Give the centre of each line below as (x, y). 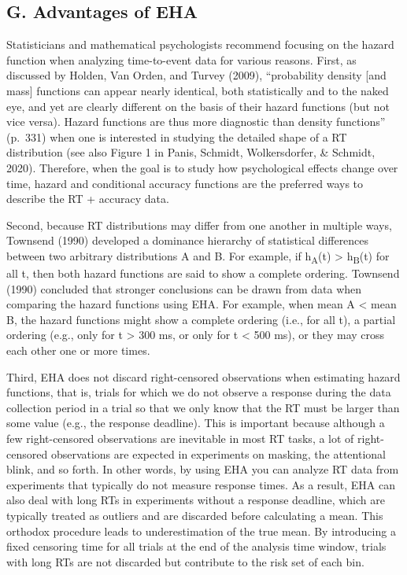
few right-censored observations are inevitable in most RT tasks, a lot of (180, 438)
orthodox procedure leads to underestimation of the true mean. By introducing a (201, 531)
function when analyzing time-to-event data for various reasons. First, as (181, 59)
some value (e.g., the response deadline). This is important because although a (196, 423)
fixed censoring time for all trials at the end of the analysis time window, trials (196, 546)
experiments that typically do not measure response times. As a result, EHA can (201, 484)
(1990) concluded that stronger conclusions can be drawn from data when (184, 288)
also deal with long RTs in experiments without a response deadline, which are (196, 500)
